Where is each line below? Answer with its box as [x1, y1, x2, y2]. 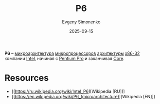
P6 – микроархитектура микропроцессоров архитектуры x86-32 [4, 50, 140, 56]
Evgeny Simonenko [62, 19, 101, 25]
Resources [4, 73, 49, 84]
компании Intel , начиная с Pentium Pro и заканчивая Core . [4, 55, 124, 61]
